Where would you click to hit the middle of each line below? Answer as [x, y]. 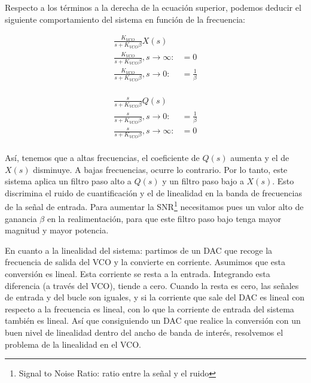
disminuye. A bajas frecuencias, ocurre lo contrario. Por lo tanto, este [160, 169]
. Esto [283, 181]
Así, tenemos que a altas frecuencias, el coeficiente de [102, 157]
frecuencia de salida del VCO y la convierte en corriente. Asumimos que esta [145, 262]
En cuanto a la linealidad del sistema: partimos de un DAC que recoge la [139, 250]
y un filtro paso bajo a [203, 181]
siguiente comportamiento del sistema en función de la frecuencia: [125, 19]
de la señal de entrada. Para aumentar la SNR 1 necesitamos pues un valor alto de [154, 206]
